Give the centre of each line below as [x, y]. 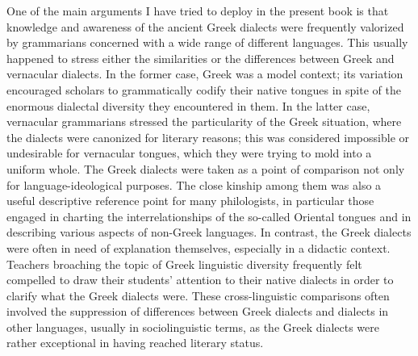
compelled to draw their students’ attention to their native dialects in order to [200, 280]
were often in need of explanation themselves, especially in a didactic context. [199, 247]
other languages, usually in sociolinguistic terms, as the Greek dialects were [193, 327]
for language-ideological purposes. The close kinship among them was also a [194, 184]
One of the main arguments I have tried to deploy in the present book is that [198, 10]
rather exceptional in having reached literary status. [135, 343]
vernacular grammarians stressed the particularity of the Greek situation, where [204, 121]
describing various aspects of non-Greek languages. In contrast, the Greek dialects [209, 232]
